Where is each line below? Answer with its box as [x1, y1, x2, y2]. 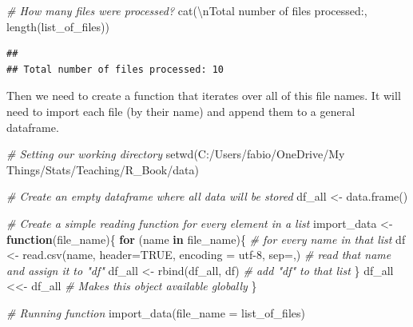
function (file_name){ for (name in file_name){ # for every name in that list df [6, 230, 406, 247]
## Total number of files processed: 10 [6, 63, 224, 75]
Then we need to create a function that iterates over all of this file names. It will [6, 87, 401, 104]
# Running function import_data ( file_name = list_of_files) [6, 304, 305, 321]
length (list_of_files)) [6, 18, 109, 34]
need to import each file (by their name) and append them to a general [6, 102, 355, 119]
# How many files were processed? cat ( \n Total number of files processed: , [6, 2, 367, 18]
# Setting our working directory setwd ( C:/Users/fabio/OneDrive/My [6, 146, 345, 162]
